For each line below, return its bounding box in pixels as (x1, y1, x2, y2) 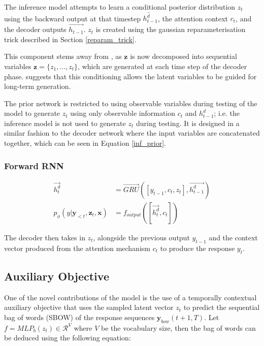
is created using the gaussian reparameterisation (95, 24, 246, 35)
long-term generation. (4, 81, 71, 91)
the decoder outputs (4, 24, 67, 35)
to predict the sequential (183, 302, 260, 312)
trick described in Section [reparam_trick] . (4, 34, 137, 44)
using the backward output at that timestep (4, 13, 141, 23)
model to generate (4, 108, 60, 118)
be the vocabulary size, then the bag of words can (101, 322, 256, 333)
